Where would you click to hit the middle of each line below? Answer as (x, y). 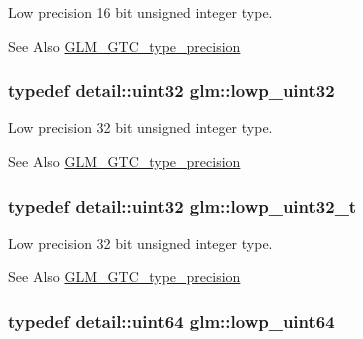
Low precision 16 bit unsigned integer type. (140, 12)
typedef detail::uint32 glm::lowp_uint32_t (182, 205)
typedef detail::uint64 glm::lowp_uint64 (171, 320)
